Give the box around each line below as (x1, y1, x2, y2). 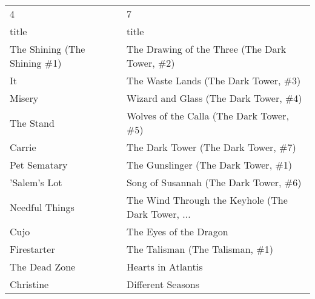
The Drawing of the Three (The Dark (126, 42, 287, 56)
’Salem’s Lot (10, 175, 62, 189)
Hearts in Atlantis (126, 260, 203, 274)
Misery (10, 91, 39, 105)
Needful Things (10, 200, 75, 214)
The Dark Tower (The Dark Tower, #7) (126, 140, 296, 154)
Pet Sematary (10, 158, 68, 172)
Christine (10, 277, 49, 291)
